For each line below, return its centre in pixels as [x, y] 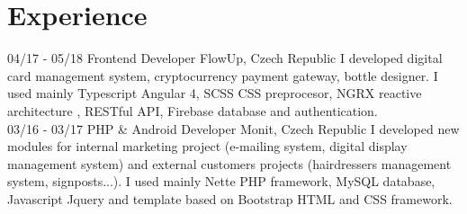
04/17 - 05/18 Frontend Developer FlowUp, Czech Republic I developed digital [225, 58]
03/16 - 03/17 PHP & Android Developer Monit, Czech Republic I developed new [233, 128]
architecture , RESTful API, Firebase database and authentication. [193, 110]
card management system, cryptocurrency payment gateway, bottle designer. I [223, 75]
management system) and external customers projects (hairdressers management [229, 163]
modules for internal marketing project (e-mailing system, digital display [207, 146]
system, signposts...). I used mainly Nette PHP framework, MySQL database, [221, 181]
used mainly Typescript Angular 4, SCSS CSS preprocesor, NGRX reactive [215, 93]
